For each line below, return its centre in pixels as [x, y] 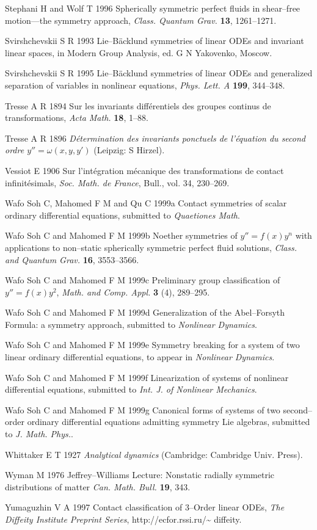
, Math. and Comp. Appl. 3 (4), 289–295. [133, 292]
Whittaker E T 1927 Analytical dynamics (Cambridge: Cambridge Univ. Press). [154, 454]
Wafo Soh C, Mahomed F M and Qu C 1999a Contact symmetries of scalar [146, 203]
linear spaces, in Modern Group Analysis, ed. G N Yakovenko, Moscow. [139, 52]
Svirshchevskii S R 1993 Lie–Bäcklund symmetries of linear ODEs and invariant [155, 41]
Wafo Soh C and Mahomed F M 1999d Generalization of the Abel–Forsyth [145, 312]
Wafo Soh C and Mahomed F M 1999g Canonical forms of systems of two [143, 409]
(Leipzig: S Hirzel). [129, 150]
